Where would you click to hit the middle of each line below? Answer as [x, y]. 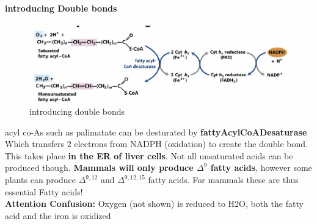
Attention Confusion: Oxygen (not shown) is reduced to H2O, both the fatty [154, 204]
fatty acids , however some [261, 168]
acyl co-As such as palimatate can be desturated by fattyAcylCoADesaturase [156, 132]
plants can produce [41, 180]
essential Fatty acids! [44, 191]
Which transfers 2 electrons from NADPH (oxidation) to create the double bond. [156, 144]
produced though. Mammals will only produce [99, 168]
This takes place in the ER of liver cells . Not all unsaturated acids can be [149, 155]
